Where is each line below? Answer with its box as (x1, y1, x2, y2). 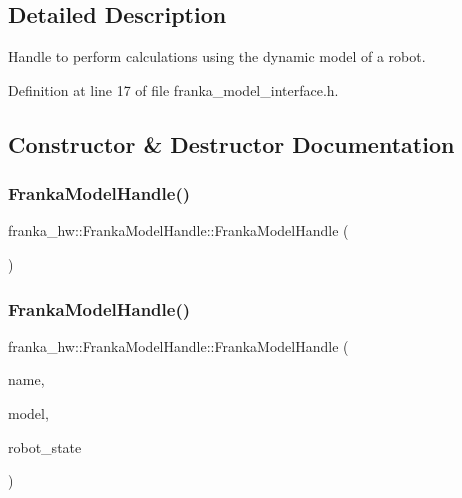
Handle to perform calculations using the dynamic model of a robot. (8, 46, 426, 67)
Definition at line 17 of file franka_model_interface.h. (8, 79, 339, 100)
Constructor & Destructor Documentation (8, 128, 455, 159)
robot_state (8, 436, 82, 457)
